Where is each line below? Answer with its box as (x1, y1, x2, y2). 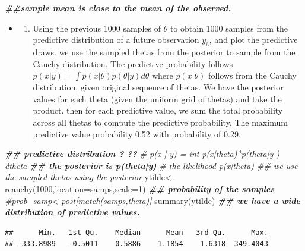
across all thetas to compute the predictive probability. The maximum (33, 115, 288, 128)
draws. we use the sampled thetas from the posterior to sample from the (33, 45, 296, 58)
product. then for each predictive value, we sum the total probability (33, 104, 283, 117)
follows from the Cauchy (208, 69, 297, 81)
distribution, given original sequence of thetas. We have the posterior (33, 81, 284, 93)
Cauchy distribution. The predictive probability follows (33, 57, 233, 70)
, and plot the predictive (209, 33, 298, 46)
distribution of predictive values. (5, 206, 140, 218)
